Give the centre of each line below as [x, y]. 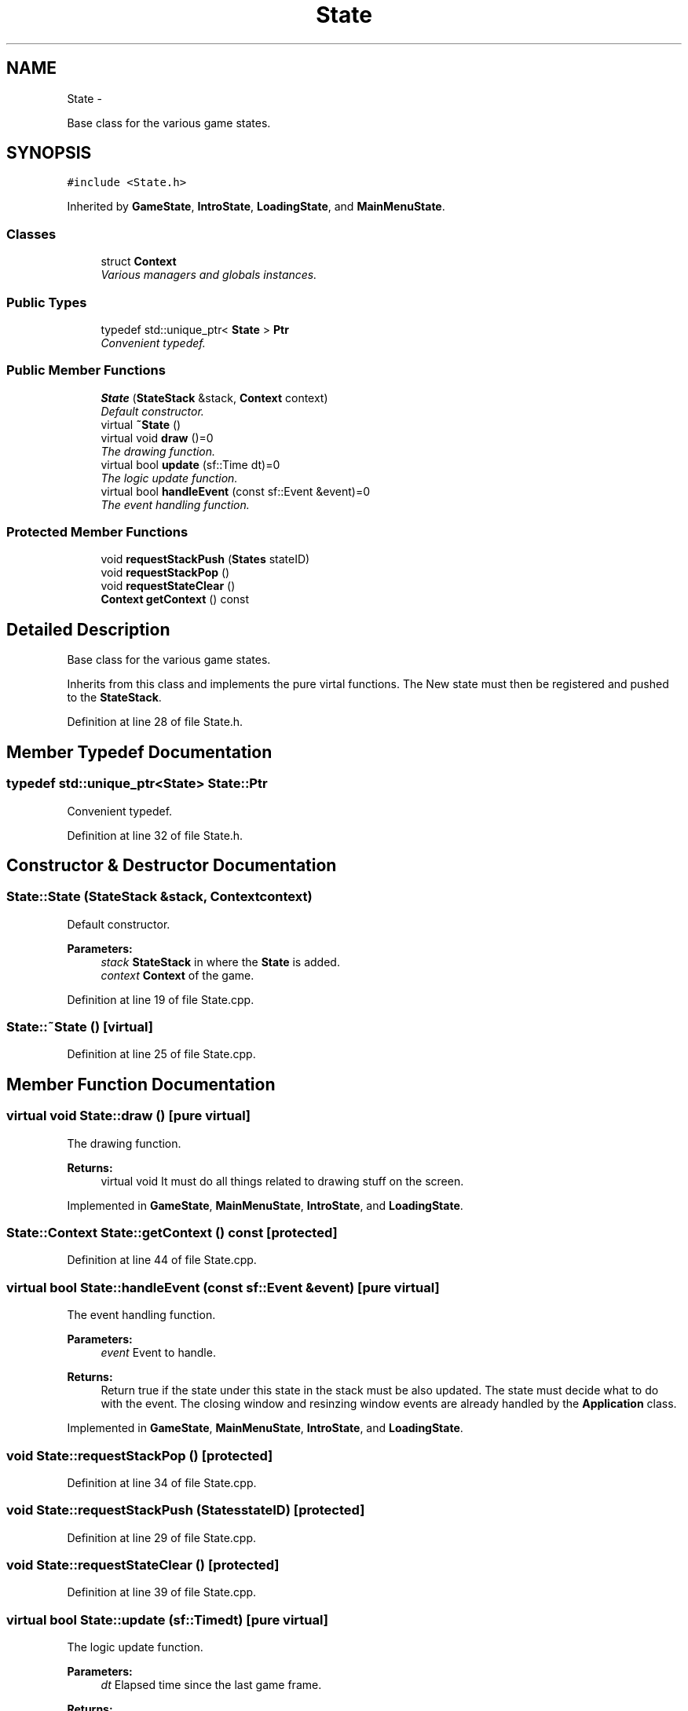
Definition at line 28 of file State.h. [155, 722]
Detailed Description [88, 629]
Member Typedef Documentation [139, 752]
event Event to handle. [158, 1353]
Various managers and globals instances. [209, 275]
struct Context [139, 262]
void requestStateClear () [168, 586]
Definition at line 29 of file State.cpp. [162, 1537]
